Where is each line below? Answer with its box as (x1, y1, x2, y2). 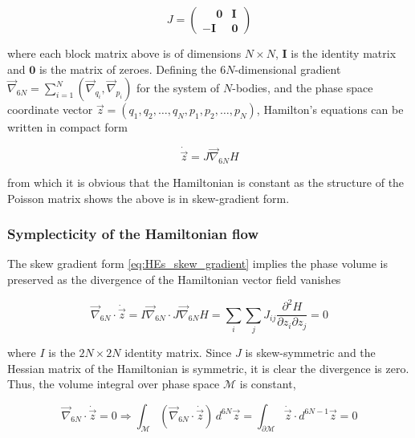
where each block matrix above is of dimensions (7, 45, 242, 61)
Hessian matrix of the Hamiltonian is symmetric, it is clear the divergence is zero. (7, 359, 409, 376)
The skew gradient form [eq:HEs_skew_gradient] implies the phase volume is (7, 255, 389, 272)
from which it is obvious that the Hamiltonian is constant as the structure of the (7, 174, 405, 191)
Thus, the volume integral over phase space (7, 375, 220, 392)
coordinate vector (7, 101, 93, 118)
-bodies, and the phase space (232, 79, 373, 96)
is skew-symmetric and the (245, 343, 376, 360)
